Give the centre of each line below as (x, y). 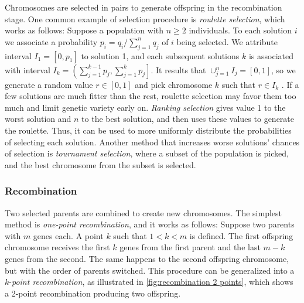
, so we (283, 69)
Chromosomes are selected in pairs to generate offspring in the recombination (144, 7)
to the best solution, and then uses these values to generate (188, 119)
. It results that (178, 69)
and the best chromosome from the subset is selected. (100, 164)
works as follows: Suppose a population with (84, 30)
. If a (290, 84)
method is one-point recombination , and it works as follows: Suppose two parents (150, 224)
